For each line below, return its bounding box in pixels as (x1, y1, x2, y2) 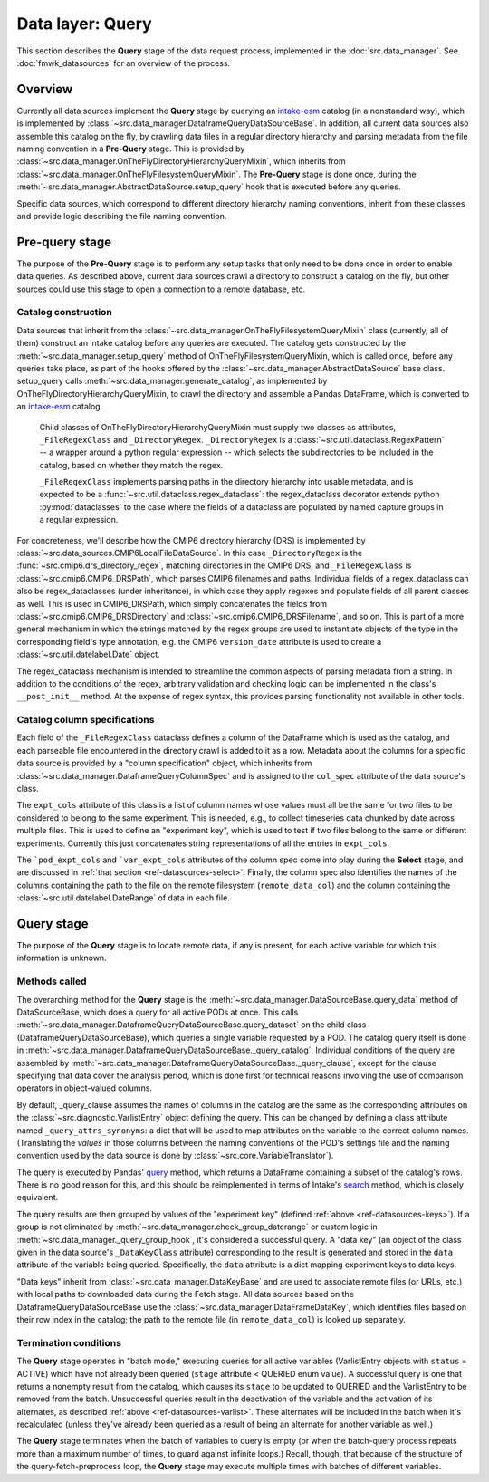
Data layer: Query (16, 14, 153, 34)
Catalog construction (16, 306, 112, 319)
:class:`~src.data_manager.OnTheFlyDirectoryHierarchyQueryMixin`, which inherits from (16, 156, 346, 167)
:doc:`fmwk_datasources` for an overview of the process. (16, 57, 231, 68)
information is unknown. (16, 952, 108, 964)
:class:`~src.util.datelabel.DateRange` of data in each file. (16, 892, 230, 903)
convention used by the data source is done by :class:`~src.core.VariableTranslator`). (16, 1150, 334, 1161)
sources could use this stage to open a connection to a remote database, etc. (16, 284, 306, 294)
